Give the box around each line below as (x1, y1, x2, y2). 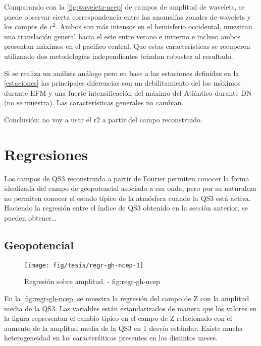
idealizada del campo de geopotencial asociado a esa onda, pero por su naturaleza (4, 183, 257, 193)
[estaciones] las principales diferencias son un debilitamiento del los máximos (4, 78, 241, 88)
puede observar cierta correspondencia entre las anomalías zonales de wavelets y (4, 11, 251, 22)
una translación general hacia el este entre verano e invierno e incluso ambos (4, 31, 241, 41)
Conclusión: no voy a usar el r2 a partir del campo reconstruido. (4, 114, 202, 124)
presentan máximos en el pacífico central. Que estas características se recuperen (4, 41, 250, 51)
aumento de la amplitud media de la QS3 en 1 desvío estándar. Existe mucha (4, 322, 243, 333)
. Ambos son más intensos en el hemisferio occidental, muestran (55, 21, 252, 32)
